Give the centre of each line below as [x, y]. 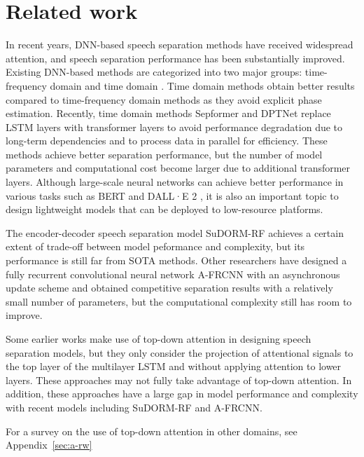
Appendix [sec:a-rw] [49, 445]
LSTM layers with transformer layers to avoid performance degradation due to [174, 127]
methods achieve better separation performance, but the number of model [164, 154]
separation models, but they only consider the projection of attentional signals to [180, 352]
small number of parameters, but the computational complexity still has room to [179, 301]
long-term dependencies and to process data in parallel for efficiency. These [167, 141]
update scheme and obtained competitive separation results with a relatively [169, 288]
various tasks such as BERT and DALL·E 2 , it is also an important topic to [172, 195]
